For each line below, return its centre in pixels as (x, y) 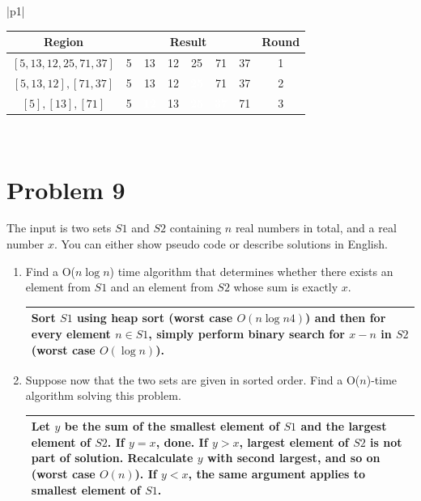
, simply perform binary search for (247, 333)
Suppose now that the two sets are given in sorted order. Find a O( (193, 379)
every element (71, 333)
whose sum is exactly (286, 287)
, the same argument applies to (277, 474)
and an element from (162, 287)
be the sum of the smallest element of (172, 426)
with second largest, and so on (294, 458)
